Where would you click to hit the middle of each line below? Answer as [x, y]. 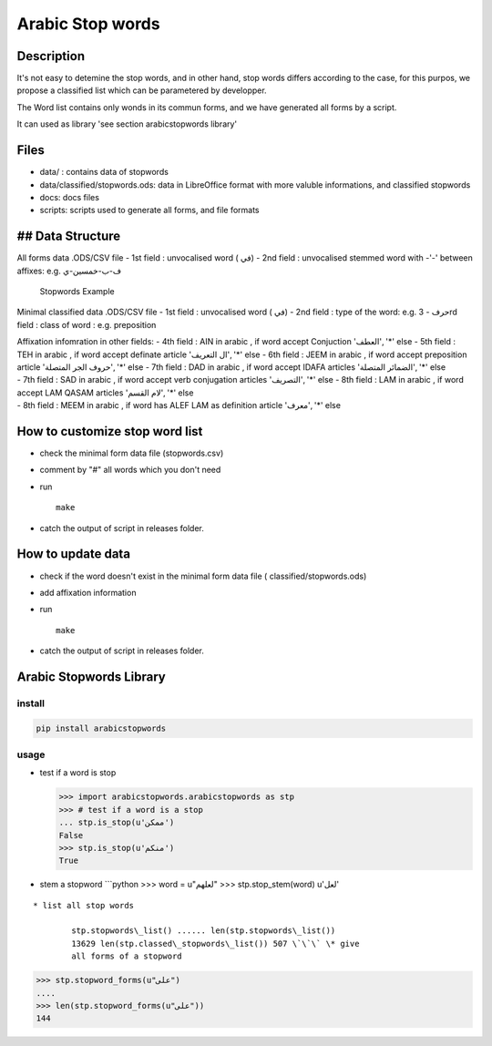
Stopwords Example [77, 291]
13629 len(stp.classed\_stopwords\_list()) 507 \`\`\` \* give [215, 943]
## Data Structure [69, 236]
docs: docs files [70, 197]
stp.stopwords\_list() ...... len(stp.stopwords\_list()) [204, 931]
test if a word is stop [78, 773]
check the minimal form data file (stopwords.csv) [132, 453]
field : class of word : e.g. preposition [87, 324]
